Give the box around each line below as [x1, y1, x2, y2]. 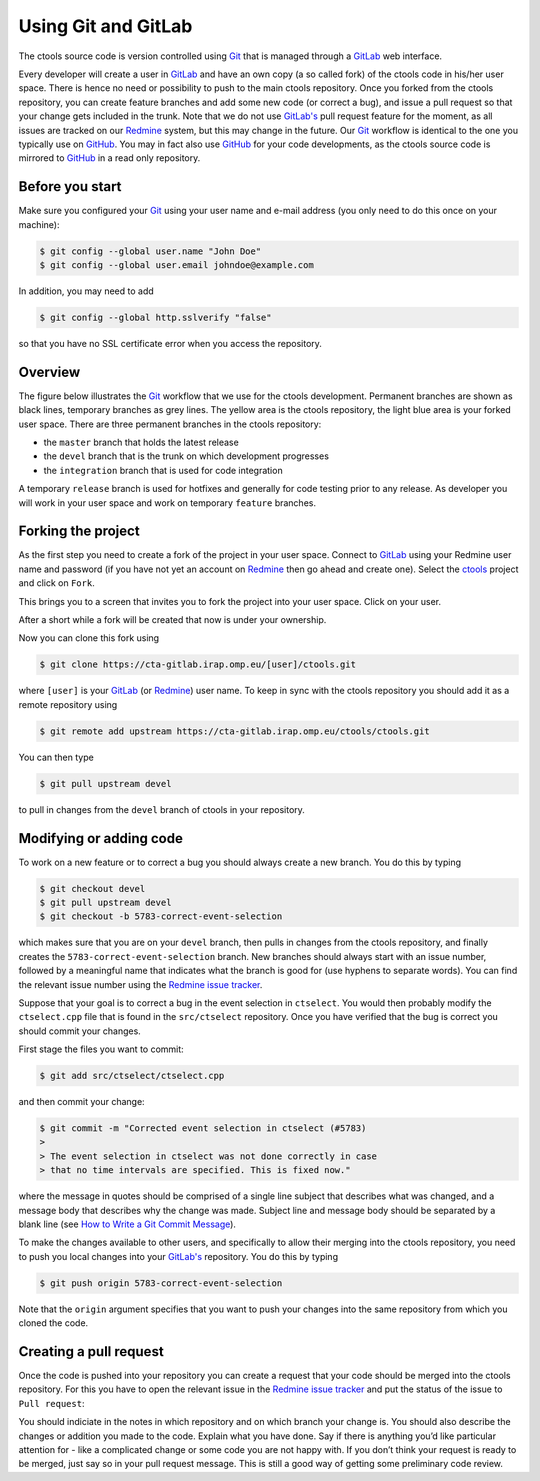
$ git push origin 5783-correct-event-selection [39, 1277, 283, 1289]
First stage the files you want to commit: [18, 1043, 184, 1055]
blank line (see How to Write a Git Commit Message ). [18, 1218, 237, 1230]
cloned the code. [18, 1317, 89, 1329]
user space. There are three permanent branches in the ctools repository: [18, 418, 322, 430]
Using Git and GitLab [18, 15, 193, 37]
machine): [18, 218, 60, 230]
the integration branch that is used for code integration [43, 464, 284, 476]
